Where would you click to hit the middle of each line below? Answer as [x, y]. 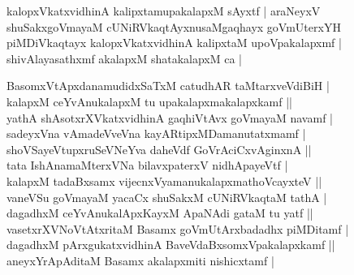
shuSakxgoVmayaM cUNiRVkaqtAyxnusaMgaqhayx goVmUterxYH [174, 26]
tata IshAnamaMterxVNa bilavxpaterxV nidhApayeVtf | [147, 165]
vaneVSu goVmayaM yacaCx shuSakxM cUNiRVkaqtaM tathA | [167, 197]
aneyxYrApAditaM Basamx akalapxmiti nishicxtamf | [140, 260]
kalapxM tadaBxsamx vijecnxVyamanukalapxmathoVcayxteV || [164, 180]
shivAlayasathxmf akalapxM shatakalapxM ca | [124, 58]
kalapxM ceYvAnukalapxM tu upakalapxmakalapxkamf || [150, 101]
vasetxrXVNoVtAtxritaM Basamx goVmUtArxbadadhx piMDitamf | [178, 228]
